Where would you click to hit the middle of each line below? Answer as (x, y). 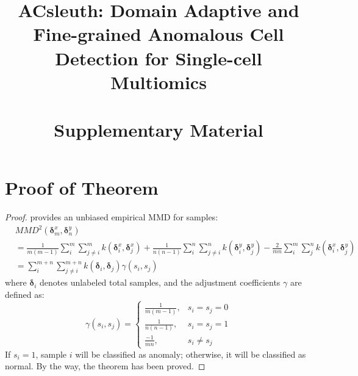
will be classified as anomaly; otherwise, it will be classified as (191, 354)
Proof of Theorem (82, 188)
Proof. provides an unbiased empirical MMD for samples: (112, 217)
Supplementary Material (159, 130)
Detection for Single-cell (159, 58)
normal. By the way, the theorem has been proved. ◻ (105, 366)
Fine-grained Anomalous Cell (159, 34)
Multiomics (159, 81)
